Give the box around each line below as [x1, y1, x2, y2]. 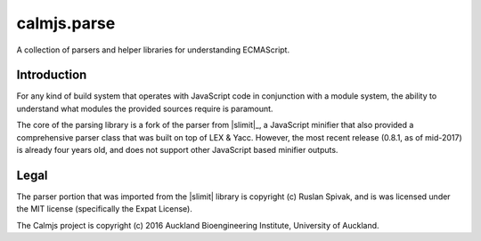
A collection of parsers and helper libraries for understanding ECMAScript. [16, 44, 289, 55]
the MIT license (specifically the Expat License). [16, 204, 193, 214]
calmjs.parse [16, 13, 116, 33]
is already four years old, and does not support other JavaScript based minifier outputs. [16, 145, 338, 156]
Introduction [16, 68, 87, 83]
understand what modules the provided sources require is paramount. [16, 103, 273, 114]
